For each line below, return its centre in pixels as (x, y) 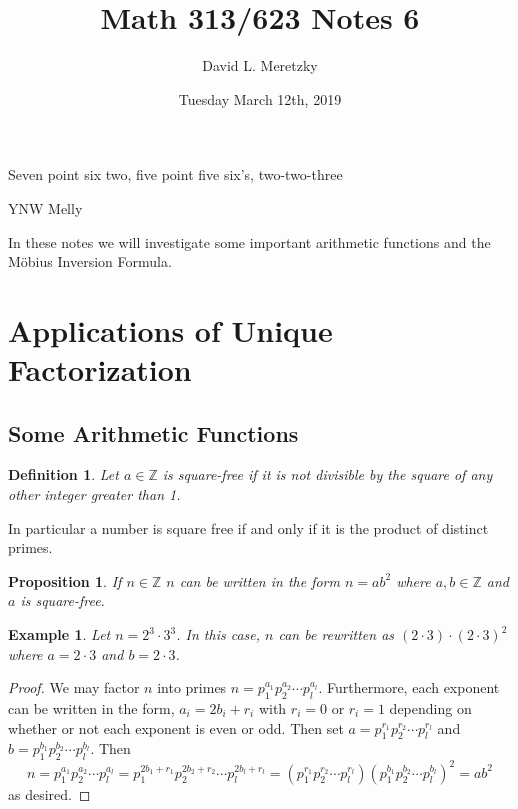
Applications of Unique (170, 329)
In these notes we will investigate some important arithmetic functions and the (249, 241)
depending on (430, 708)
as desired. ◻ (49, 793)
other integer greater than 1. (94, 494)
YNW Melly (45, 207)
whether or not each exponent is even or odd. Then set (176, 727)
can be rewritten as (336, 634)
